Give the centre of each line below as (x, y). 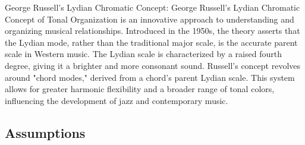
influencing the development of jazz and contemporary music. (117, 100)
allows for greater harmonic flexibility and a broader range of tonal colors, (140, 89)
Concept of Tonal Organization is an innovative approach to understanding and (150, 19)
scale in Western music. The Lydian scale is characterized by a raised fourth (143, 54)
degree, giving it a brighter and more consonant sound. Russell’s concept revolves (153, 65)
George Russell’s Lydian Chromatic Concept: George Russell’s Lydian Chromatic (152, 7)
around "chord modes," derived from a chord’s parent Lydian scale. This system (150, 77)
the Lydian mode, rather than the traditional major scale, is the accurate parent (151, 42)
